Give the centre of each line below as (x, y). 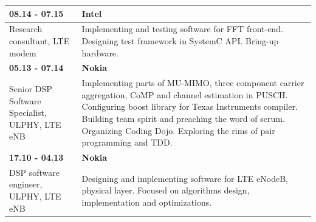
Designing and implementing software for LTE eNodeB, (185, 178)
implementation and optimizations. (147, 202)
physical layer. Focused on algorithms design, (166, 190)
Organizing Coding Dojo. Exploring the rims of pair (178, 130)
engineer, (26, 184)
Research (26, 29)
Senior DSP (31, 89)
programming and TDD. (127, 142)
